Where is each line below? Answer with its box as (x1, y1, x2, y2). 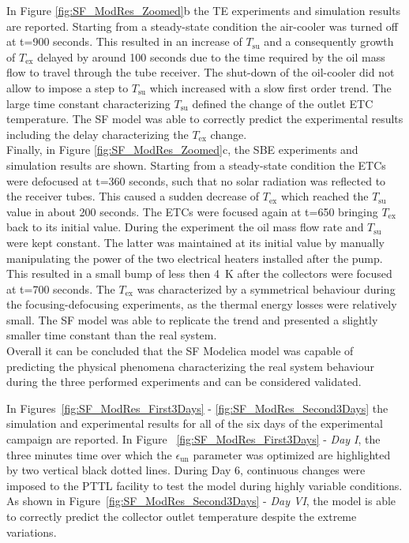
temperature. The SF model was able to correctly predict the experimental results (6, 110, 403, 127)
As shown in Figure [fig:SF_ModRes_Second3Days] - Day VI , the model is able (6, 492, 396, 509)
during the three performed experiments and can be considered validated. (6, 373, 362, 390)
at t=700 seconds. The (6, 280, 115, 297)
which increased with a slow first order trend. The (149, 79, 392, 95)
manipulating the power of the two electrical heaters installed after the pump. (6, 249, 383, 266)
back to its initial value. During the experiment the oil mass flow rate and (6, 219, 364, 235)
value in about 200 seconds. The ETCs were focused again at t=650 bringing (6, 203, 378, 219)
